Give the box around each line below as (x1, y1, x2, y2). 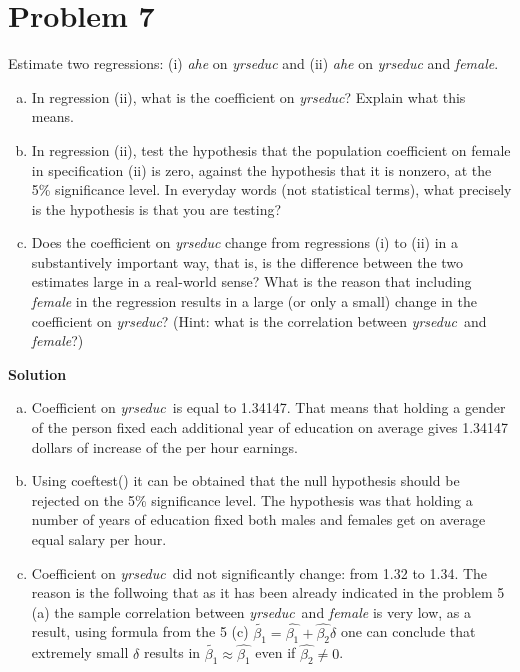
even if (255, 642, 296, 663)
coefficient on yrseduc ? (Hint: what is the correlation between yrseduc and (31, 310, 487, 331)
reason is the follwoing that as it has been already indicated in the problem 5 (31, 582, 505, 603)
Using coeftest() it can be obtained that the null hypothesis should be (31, 470, 460, 491)
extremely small (31, 642, 129, 663)
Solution (8, 363, 67, 384)
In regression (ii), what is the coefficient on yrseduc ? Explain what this (31, 86, 466, 107)
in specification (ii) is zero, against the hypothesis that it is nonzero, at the (31, 159, 492, 180)
